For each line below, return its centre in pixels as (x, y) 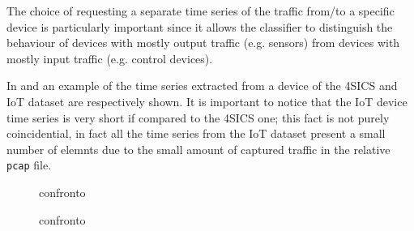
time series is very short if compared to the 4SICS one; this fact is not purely (198, 117)
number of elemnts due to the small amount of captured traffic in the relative (198, 149)
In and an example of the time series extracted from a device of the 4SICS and (202, 86)
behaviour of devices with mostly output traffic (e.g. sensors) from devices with (203, 43)
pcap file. (29, 165)
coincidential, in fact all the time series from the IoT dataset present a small (196, 133)
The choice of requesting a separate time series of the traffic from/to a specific (201, 11)
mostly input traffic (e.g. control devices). (110, 58)
